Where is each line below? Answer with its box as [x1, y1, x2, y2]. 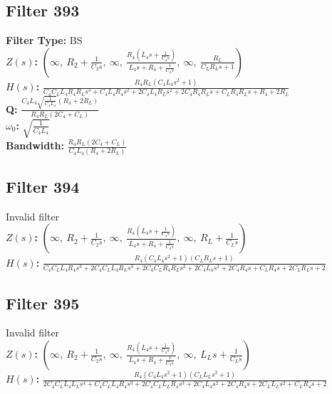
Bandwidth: [6, 138, 64, 153]
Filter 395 [6, 292, 80, 314]
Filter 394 [6, 175, 80, 197]
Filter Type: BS [6, 33, 83, 48]
